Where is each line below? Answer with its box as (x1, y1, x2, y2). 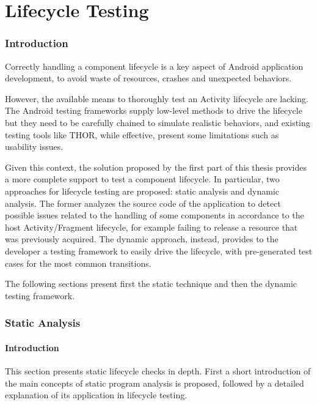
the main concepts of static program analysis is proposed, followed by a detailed (5, 376, 304, 389)
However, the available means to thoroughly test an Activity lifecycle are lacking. (5, 92, 308, 105)
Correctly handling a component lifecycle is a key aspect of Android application (5, 59, 304, 72)
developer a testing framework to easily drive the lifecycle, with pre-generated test (5, 244, 313, 257)
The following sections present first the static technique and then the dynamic (5, 277, 297, 290)
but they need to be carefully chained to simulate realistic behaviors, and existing (5, 116, 310, 128)
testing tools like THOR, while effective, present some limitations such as (5, 128, 279, 141)
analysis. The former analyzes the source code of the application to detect (5, 196, 281, 209)
